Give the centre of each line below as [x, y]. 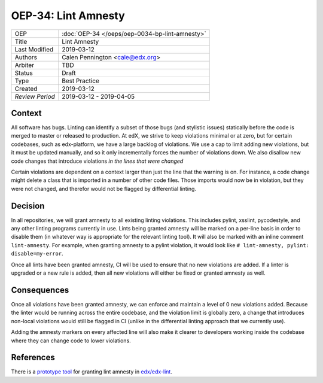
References [33, 358]
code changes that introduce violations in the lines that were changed [97, 161]
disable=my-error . [37, 254]
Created [26, 89]
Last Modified [34, 49]
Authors [26, 57]
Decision [28, 206]
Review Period [35, 96]
